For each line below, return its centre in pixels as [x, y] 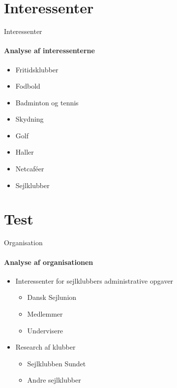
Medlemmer [45, 313]
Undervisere [45, 330]
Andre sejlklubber [54, 380]
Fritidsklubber [37, 69]
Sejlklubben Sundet [57, 363]
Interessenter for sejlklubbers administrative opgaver [94, 280]
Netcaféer [30, 169]
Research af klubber [45, 347]
